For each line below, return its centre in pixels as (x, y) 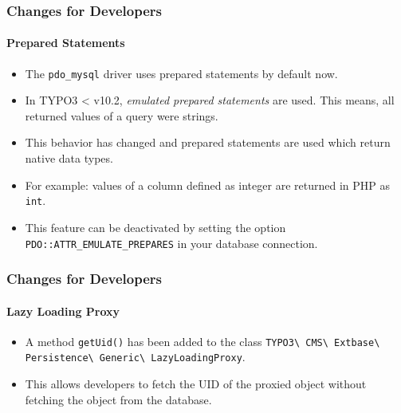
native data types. (69, 158)
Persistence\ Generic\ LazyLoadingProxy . (135, 357)
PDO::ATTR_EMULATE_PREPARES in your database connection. (171, 243)
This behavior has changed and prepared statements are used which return (208, 142)
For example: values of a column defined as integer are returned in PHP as (207, 185)
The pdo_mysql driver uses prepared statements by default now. (181, 73)
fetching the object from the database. (118, 399)
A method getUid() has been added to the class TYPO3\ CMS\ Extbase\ (202, 341)
